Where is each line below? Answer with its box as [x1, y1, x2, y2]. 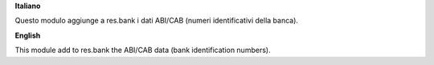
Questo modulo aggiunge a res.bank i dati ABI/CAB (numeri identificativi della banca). [14, 16, 299, 26]
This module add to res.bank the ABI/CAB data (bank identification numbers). [14, 45, 271, 55]
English [14, 30, 41, 40]
